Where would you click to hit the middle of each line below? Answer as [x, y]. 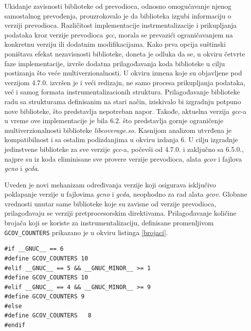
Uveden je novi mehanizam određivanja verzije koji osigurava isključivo [110, 184]
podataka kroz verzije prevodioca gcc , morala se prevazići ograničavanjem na [119, 34]
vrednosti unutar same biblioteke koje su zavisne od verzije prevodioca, [110, 203]
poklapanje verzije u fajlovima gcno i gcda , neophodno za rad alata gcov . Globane [126, 194]
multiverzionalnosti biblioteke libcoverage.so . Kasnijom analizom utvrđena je [118, 130]
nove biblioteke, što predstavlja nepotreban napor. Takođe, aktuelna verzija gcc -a [125, 111]
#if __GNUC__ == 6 [34, 249]
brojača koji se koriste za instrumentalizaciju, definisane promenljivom [109, 223]
